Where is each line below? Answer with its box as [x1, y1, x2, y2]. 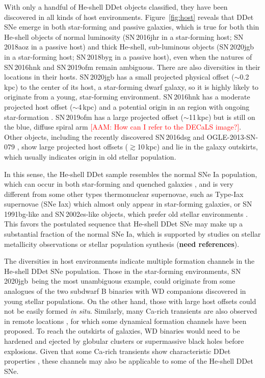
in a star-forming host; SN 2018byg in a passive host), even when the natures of [4, 51, 252, 62]
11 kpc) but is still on [189, 111, 255, 122]
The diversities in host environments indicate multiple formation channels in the [4, 256, 255, 266]
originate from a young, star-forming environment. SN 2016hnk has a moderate [4, 91, 250, 102]
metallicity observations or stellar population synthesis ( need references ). [4, 238, 240, 249]
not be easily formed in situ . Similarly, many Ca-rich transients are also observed [4, 306, 257, 316]
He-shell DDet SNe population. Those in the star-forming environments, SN [4, 265, 241, 276]
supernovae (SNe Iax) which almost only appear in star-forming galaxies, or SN [4, 198, 252, 209]
